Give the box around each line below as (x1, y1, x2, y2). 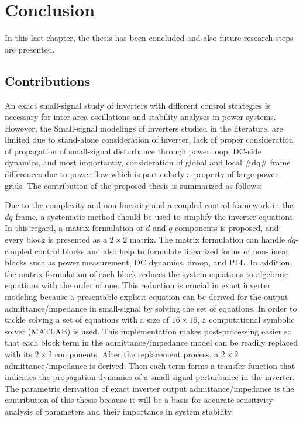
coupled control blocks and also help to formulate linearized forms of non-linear (5, 244, 289, 257)
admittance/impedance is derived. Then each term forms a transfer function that (5, 359, 295, 371)
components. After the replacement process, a (54, 347, 219, 360)
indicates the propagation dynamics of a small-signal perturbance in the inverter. (5, 371, 295, 383)
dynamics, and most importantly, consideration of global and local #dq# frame (5, 156, 291, 168)
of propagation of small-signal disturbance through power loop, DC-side (5, 144, 261, 157)
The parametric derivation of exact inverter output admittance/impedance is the (5, 382, 294, 394)
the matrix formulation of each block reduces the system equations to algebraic (5, 267, 288, 279)
